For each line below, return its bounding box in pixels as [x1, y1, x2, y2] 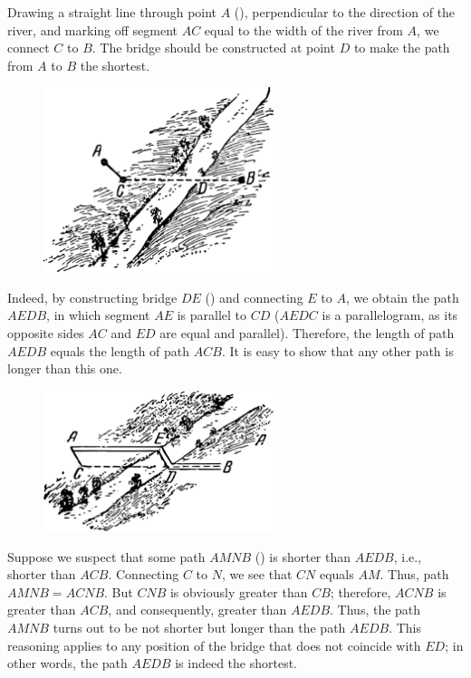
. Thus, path [380, 565, 449, 584]
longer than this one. [7, 359, 122, 378]
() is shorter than [255, 547, 351, 566]
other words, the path [7, 654, 128, 673]
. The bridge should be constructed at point [91, 38, 335, 57]
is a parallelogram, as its [322, 305, 458, 324]
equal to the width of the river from [204, 20, 403, 39]
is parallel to [177, 305, 246, 324]
